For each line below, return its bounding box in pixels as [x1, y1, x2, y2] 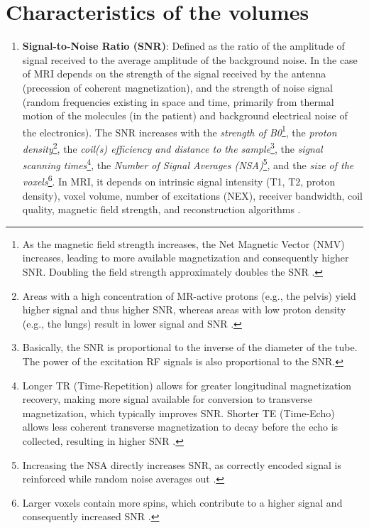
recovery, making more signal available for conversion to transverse [22, 392, 312, 406]
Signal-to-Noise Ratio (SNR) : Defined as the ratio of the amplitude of [22, 38, 345, 53]
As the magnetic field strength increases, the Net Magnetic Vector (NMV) [22, 236, 345, 251]
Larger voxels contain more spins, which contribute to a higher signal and [22, 495, 343, 510]
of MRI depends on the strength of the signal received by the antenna [22, 66, 326, 81]
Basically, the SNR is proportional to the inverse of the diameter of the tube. [22, 340, 358, 355]
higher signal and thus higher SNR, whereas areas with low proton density [22, 302, 346, 317]
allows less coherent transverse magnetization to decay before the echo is [22, 419, 338, 434]
